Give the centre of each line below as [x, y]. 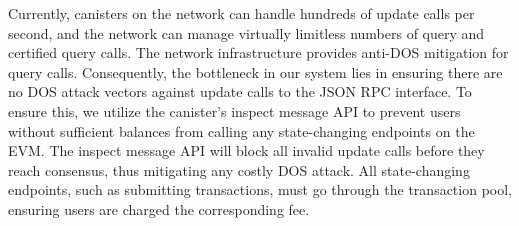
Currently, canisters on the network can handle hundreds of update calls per [241, 13]
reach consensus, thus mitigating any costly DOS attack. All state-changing [239, 169]
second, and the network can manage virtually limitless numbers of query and [246, 32]
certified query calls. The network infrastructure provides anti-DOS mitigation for [258, 52]
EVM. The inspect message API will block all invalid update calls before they [246, 150]
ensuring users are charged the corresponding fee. [159, 208]
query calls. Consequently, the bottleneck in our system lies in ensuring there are [255, 71]
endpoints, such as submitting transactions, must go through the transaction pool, [260, 189]
